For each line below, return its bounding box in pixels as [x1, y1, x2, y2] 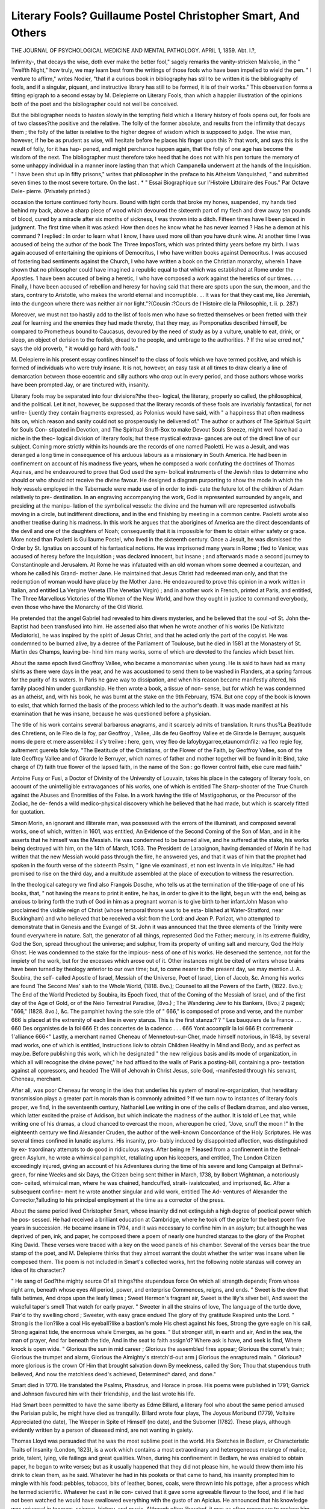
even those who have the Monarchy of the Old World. [11, 604, 144, 611]
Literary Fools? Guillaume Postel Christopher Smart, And [11, 9, 300, 22]
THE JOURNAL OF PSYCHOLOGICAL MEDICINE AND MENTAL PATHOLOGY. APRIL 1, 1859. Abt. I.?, [11, 47, 256, 54]
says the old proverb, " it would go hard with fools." [11, 345, 138, 352]
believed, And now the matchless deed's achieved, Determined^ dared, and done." [11, 1370, 216, 1377]
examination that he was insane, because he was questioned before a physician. [11, 710, 211, 718]
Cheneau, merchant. [11, 1075, 62, 1083]
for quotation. [11, 808, 45, 815]
